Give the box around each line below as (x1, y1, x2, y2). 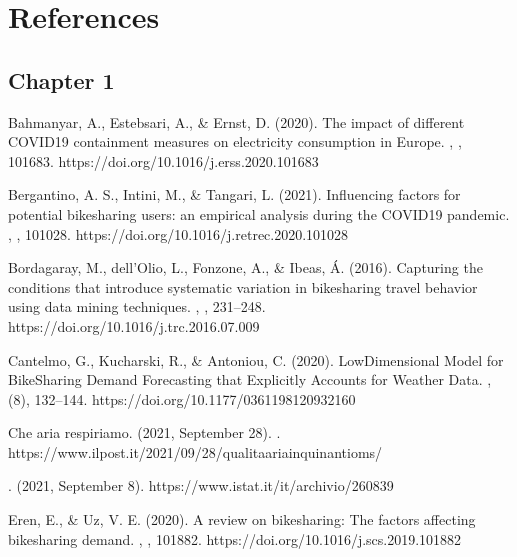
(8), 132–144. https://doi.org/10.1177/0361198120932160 (8, 388, 356, 409)
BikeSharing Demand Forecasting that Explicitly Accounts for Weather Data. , (8, 369, 492, 390)
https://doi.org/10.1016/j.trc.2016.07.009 (8, 315, 260, 336)
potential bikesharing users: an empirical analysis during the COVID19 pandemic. (8, 203, 510, 224)
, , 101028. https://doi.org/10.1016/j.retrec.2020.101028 (8, 223, 349, 244)
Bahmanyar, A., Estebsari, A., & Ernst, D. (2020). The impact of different (8, 111, 465, 132)
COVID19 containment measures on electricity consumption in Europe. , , (8, 131, 462, 152)
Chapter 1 (8, 64, 115, 95)
